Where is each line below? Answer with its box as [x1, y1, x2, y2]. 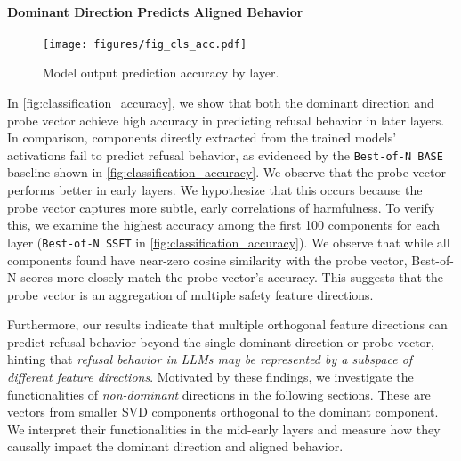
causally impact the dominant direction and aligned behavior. [7, 437, 344, 456]
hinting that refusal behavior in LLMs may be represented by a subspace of [7, 350, 413, 368]
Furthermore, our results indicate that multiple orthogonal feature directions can [7, 315, 448, 334]
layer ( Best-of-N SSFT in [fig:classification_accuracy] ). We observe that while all [7, 232, 450, 251]
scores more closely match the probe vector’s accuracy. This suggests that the [20, 268, 443, 287]
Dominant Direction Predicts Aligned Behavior [7, 2, 303, 20]
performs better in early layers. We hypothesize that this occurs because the [7, 181, 423, 199]
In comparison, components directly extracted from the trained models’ [7, 128, 397, 147]
